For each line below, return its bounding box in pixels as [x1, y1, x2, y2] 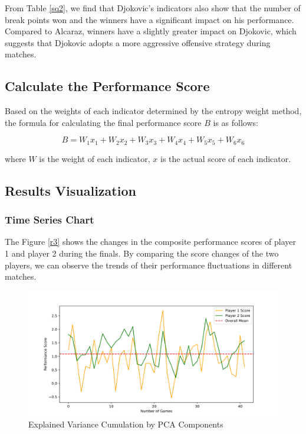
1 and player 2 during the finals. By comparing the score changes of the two [5, 247, 279, 259]
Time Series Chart [5, 212, 94, 227]
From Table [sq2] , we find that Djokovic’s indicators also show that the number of [5, 2, 301, 14]
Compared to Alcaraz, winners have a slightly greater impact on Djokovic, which [5, 25, 297, 37]
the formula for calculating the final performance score [5, 116, 202, 128]
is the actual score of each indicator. [160, 152, 291, 164]
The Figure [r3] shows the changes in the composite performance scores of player [5, 235, 296, 248]
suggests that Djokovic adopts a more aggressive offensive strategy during [5, 36, 271, 48]
